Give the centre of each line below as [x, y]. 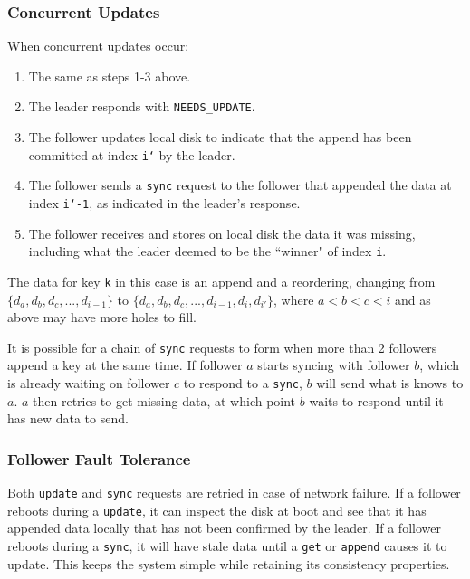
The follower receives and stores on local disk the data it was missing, [222, 233]
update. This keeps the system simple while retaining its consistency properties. [229, 563]
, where [294, 299]
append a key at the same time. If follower [125, 365]
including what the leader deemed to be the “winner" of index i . [207, 251]
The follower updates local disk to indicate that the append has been [220, 137]
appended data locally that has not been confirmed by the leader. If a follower [224, 528]
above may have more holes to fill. [102, 317]
